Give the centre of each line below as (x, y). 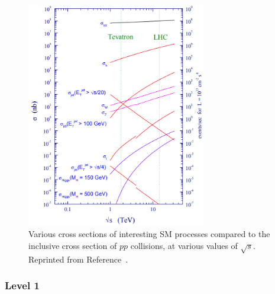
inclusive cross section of (73, 245)
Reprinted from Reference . (78, 259)
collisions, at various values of (184, 245)
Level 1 (22, 285)
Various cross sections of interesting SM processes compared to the (149, 234)
